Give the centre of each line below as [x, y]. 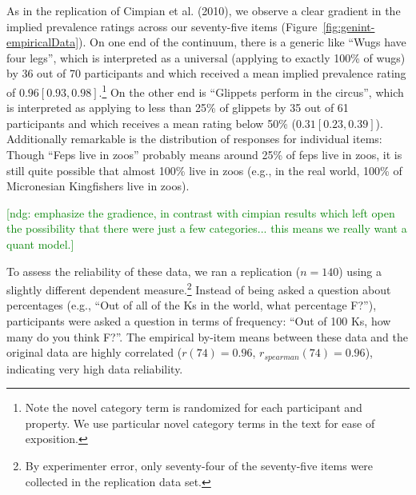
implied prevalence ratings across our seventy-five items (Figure [162, 26]
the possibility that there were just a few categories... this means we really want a [207, 228]
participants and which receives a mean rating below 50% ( [151, 123]
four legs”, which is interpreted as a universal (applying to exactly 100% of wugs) [206, 57]
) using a [360, 271]
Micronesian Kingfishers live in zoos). [98, 186]
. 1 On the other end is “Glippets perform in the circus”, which [251, 90]
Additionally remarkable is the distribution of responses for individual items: [194, 139]
